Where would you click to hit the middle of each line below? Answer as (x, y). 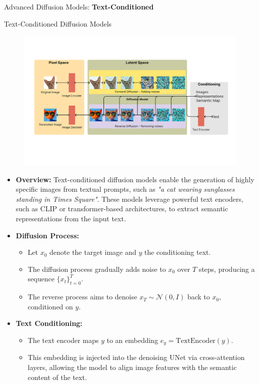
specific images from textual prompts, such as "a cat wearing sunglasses (125, 189)
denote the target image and (93, 252)
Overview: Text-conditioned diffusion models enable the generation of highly (135, 179)
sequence (41, 279)
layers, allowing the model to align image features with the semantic (132, 367)
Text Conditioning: (49, 323)
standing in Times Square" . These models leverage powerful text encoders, (129, 199)
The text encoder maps (63, 340)
